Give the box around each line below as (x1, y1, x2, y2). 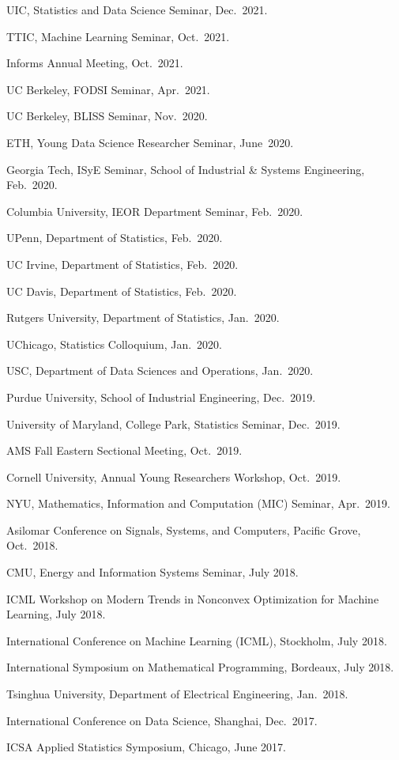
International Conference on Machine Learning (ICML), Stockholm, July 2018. (6, 632, 387, 648)
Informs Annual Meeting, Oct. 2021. (6, 55, 183, 71)
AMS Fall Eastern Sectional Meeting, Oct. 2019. (6, 442, 243, 459)
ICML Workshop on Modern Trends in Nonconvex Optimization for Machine (6, 590, 379, 607)
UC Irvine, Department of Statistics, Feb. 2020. (6, 255, 239, 272)
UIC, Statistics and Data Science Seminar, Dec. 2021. (6, 2, 268, 17)
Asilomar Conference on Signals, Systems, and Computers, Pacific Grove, (6, 521, 361, 538)
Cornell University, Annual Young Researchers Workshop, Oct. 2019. (6, 468, 341, 485)
